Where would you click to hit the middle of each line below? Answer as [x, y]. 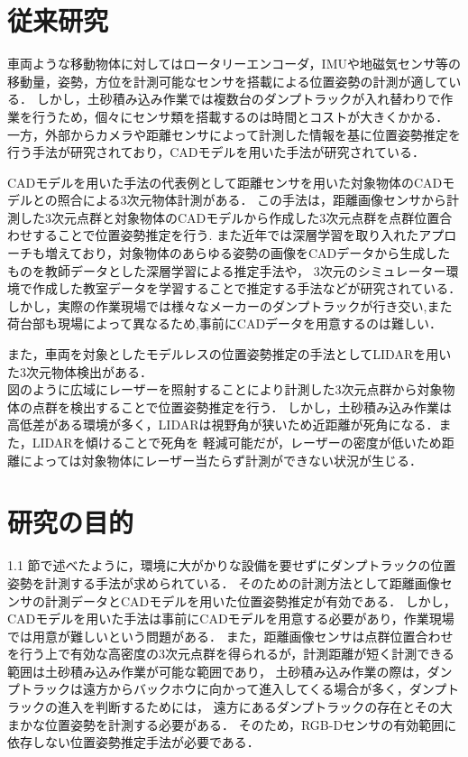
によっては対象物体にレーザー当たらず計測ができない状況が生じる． [221, 460]
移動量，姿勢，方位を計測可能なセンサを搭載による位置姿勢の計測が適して [228, 81]
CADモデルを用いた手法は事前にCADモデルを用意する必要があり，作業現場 [231, 619]
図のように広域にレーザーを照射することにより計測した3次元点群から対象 [225, 389]
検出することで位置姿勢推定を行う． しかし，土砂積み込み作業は [261, 406]
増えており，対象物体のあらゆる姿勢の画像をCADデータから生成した [248, 253]
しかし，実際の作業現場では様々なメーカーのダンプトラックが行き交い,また [230, 305]
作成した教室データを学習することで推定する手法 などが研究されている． [247, 288]
